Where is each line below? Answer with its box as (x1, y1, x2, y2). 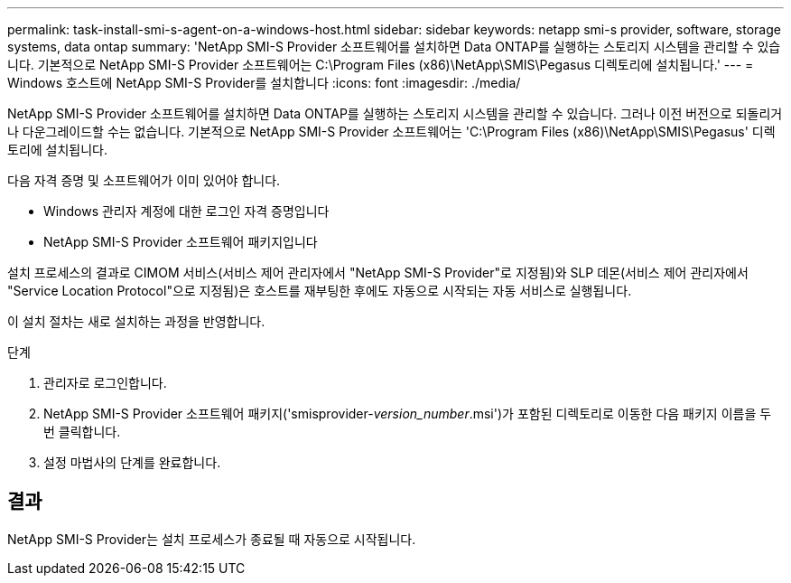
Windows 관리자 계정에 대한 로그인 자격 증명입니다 (43, 203, 330, 219)
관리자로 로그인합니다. (43, 375, 167, 390)
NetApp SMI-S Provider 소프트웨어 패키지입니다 (43, 234, 318, 249)
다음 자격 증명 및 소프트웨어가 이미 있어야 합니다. (7, 173, 281, 188)
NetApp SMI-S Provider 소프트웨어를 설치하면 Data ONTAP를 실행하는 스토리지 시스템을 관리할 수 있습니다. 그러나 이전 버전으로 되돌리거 (7, 106, 783, 121)
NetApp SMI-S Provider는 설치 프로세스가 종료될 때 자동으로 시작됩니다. (7, 531, 416, 547)
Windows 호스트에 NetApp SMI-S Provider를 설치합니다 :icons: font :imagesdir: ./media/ (7, 75, 521, 90)
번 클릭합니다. (43, 424, 121, 439)
